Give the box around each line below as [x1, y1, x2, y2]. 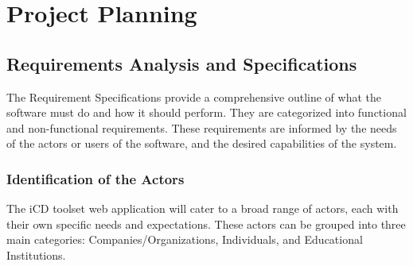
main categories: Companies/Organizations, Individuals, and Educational [6, 231, 363, 248]
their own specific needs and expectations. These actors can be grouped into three [6, 215, 406, 232]
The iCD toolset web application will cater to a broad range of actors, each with [6, 200, 399, 217]
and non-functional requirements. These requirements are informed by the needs [6, 119, 397, 136]
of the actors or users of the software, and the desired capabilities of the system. [6, 135, 397, 152]
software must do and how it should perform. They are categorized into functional [6, 104, 407, 121]
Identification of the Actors [6, 168, 185, 188]
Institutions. [6, 246, 66, 263]
